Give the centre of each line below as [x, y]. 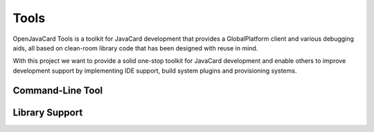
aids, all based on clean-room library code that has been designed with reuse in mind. [135, 48]
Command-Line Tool [58, 90]
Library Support [48, 112]
